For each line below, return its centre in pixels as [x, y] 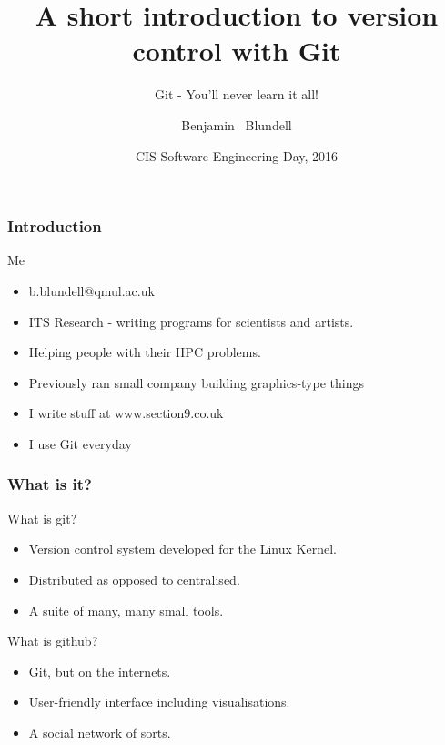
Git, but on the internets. [100, 671]
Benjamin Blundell [237, 124]
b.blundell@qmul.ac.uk [91, 290]
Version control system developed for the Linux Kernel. [182, 549]
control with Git [237, 51]
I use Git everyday [80, 443]
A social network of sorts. [100, 732]
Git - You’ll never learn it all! [237, 94]
